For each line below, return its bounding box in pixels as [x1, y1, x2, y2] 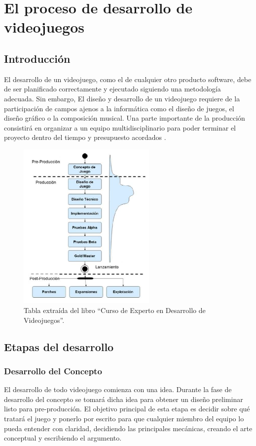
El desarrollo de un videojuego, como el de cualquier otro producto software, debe [4, 74, 252, 84]
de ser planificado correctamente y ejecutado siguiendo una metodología [4, 84, 221, 94]
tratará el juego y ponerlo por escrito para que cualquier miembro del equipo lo [4, 413, 244, 424]
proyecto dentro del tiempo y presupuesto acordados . [4, 132, 166, 142]
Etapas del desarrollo [4, 339, 114, 354]
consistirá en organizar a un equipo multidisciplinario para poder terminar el [4, 122, 236, 133]
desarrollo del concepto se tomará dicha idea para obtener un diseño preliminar [4, 394, 243, 404]
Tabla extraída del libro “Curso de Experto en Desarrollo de [24, 305, 206, 315]
